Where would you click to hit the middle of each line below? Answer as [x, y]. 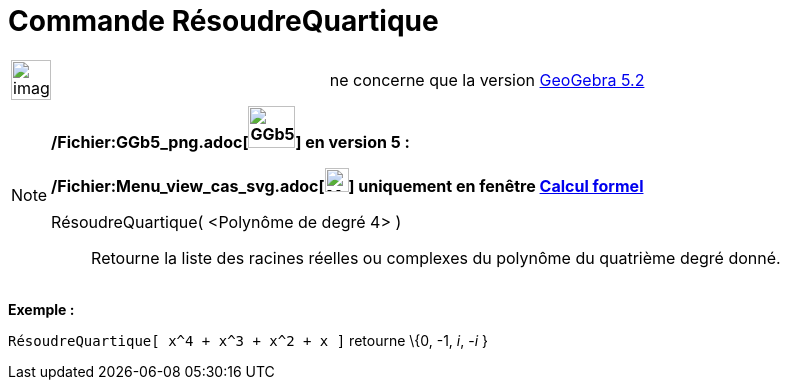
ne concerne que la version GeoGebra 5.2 [487, 79]
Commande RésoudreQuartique [223, 21]
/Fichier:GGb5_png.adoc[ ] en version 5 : [230, 141]
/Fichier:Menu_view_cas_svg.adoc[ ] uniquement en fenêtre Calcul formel [347, 185]
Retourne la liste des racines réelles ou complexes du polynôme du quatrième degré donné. [436, 257]
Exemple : [41, 309]
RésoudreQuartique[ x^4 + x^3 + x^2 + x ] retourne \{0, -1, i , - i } [248, 340]
